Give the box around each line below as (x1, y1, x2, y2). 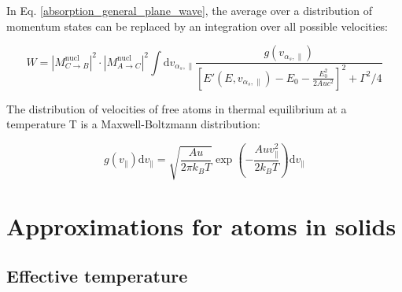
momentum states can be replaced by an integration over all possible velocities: (6, 17, 389, 34)
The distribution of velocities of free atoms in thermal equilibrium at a (6, 100, 347, 116)
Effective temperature (6, 264, 188, 288)
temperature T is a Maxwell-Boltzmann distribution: (6, 116, 260, 132)
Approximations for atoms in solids (6, 209, 396, 242)
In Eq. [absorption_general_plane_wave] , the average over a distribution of (6, 2, 372, 18)
